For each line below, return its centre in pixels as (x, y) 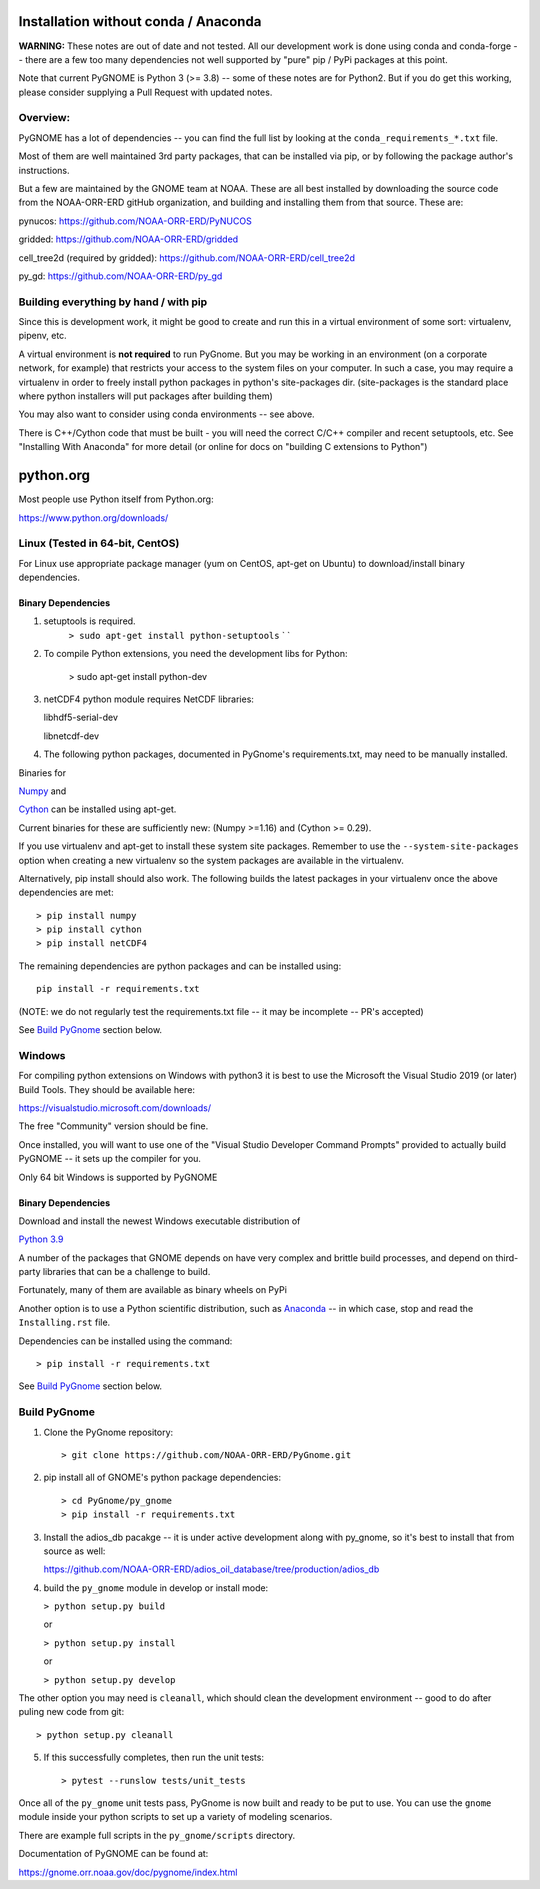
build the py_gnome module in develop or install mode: (156, 1587)
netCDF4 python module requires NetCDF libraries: (149, 699)
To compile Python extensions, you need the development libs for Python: (195, 654)
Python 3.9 (41, 1239)
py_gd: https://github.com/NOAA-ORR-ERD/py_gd (120, 276)
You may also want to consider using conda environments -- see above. (166, 414)
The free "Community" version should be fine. (113, 1126)
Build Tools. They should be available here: (106, 1089)
